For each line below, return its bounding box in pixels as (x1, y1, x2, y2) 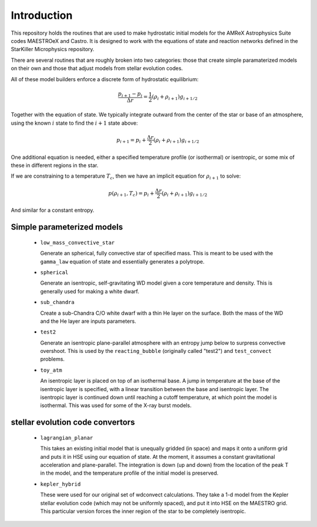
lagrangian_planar (40, 434, 93, 441)
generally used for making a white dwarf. (40, 288, 139, 295)
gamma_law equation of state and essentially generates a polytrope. (40, 258, 205, 265)
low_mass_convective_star (40, 239, 115, 246)
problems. (40, 356, 65, 363)
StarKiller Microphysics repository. (11, 46, 95, 53)
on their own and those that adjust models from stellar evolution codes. (11, 65, 183, 72)
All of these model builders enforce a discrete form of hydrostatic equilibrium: (11, 75, 199, 82)
